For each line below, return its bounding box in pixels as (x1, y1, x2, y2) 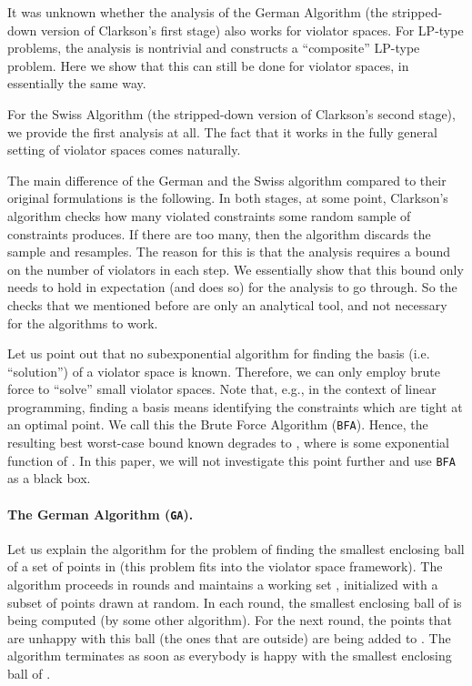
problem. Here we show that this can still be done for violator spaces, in (7, 55, 409, 75)
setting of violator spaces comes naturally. (7, 140, 241, 159)
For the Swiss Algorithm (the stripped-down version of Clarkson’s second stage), (7, 104, 456, 123)
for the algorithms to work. (7, 313, 158, 332)
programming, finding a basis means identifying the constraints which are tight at (7, 397, 463, 416)
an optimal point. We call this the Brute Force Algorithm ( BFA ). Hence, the (7, 415, 428, 434)
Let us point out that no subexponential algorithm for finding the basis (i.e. (7, 344, 430, 363)
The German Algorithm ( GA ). (7, 504, 194, 523)
